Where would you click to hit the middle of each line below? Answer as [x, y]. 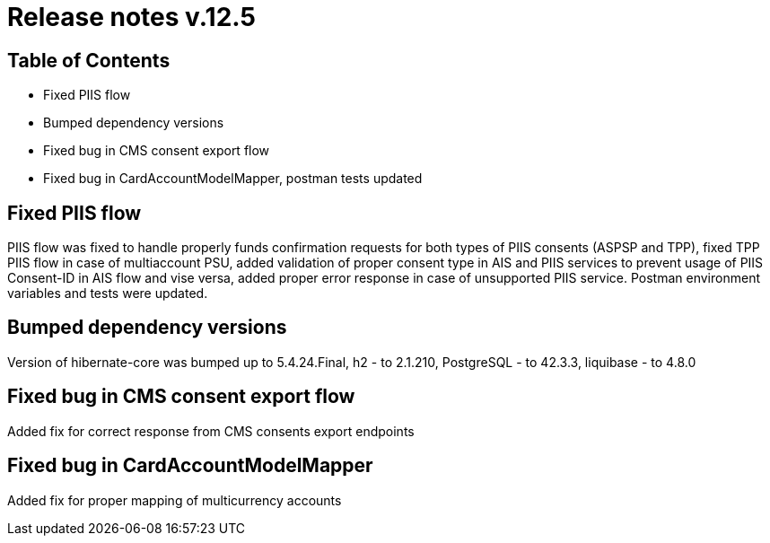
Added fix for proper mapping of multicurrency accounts [175, 500]
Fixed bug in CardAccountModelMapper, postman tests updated [233, 179]
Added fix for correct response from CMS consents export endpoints [211, 431]
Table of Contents [89, 60]
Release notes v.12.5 [131, 17]
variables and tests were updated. [108, 293]
